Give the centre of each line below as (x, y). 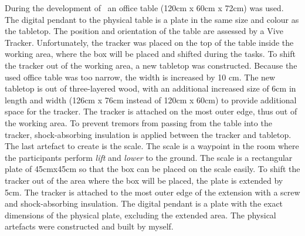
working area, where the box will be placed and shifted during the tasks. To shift (150, 54)
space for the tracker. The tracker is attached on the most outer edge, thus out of (151, 111)
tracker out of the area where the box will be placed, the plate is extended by (144, 180)
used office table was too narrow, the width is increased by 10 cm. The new (140, 77)
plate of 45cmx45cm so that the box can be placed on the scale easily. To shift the (152, 169)
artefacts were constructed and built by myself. (89, 226)
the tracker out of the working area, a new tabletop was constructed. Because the (151, 65)
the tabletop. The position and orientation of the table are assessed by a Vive (144, 31)
